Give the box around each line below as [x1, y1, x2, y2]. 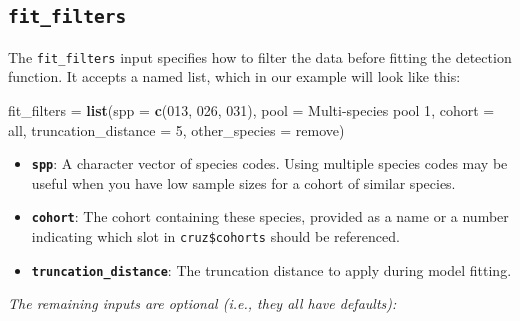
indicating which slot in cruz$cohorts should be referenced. [31, 226, 400, 247]
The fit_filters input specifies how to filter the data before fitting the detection [8, 46, 512, 67]
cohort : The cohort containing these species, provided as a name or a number [31, 206, 509, 227]
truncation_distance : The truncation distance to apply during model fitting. [31, 259, 512, 280]
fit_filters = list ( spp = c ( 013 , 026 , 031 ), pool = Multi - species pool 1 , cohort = [8, 100, 495, 121]
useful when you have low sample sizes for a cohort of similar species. [31, 172, 456, 193]
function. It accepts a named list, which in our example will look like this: [8, 66, 461, 87]
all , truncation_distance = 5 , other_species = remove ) [8, 119, 345, 140]
